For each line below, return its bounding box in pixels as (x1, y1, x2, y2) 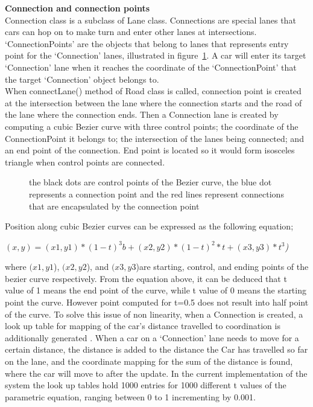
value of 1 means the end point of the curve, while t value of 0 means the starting (5, 284, 306, 296)
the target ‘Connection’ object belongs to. (5, 72, 159, 85)
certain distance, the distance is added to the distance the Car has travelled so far (5, 343, 308, 356)
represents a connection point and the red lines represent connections (29, 187, 284, 200)
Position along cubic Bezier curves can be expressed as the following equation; (5, 220, 294, 232)
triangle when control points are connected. (5, 155, 165, 168)
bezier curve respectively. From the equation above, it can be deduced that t (5, 272, 287, 284)
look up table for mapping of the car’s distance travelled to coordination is (5, 319, 280, 332)
